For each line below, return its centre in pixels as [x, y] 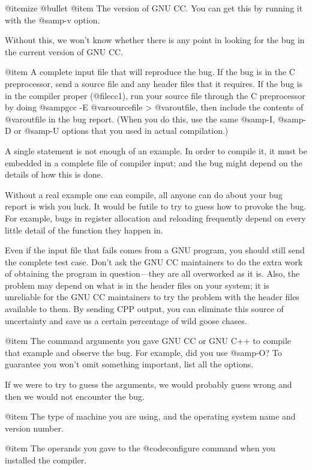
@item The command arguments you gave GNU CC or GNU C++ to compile [148, 341]
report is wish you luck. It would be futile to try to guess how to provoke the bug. [156, 206]
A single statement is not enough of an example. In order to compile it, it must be [156, 150]
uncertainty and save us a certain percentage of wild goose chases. [126, 320]
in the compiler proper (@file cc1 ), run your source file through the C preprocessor [155, 95]
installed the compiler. [46, 460]
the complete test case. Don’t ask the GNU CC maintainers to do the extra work [154, 261]
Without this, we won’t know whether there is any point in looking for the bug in [155, 40]
